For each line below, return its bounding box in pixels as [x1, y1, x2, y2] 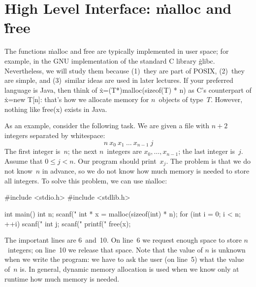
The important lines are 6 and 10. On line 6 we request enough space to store [4, 235, 242, 245]
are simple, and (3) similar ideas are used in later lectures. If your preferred [4, 75, 233, 85]
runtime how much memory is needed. [4, 273, 120, 284]
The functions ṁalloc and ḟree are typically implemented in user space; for [4, 46, 229, 56]
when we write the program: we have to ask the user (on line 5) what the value [4, 254, 244, 264]
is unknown [211, 244, 246, 254]
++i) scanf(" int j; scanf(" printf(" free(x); [4, 218, 131, 228]
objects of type [159, 94, 203, 105]
